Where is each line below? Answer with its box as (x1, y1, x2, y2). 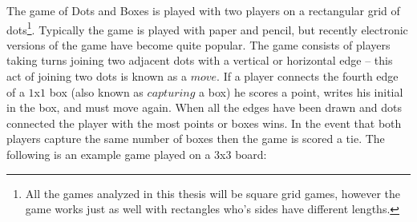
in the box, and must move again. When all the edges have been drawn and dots (6, 99, 402, 116)
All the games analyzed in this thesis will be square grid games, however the (25, 184, 400, 201)
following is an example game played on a (6, 146, 211, 162)
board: (235, 146, 267, 162)
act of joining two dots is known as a (6, 68, 187, 85)
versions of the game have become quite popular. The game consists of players (6, 36, 391, 53)
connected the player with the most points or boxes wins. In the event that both (6, 114, 402, 131)
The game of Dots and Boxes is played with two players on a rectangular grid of (6, 2, 400, 18)
